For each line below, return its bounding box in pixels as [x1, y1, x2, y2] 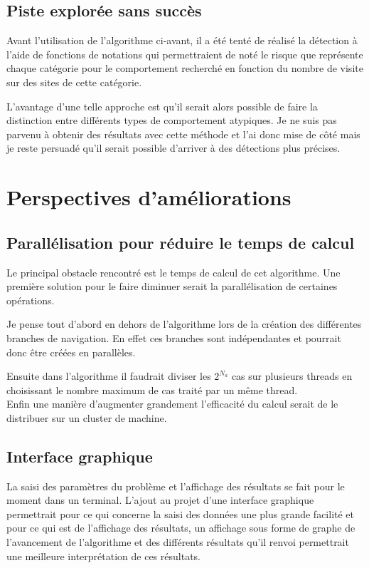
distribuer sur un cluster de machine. [6, 410, 167, 425]
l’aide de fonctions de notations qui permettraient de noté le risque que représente [6, 46, 363, 61]
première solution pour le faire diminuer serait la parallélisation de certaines [6, 279, 338, 294]
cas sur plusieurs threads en [231, 368, 353, 383]
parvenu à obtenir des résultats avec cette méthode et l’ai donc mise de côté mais [6, 126, 360, 141]
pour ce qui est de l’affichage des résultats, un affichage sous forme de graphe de [6, 520, 355, 535]
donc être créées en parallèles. [6, 344, 136, 359]
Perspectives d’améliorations [6, 182, 292, 212]
